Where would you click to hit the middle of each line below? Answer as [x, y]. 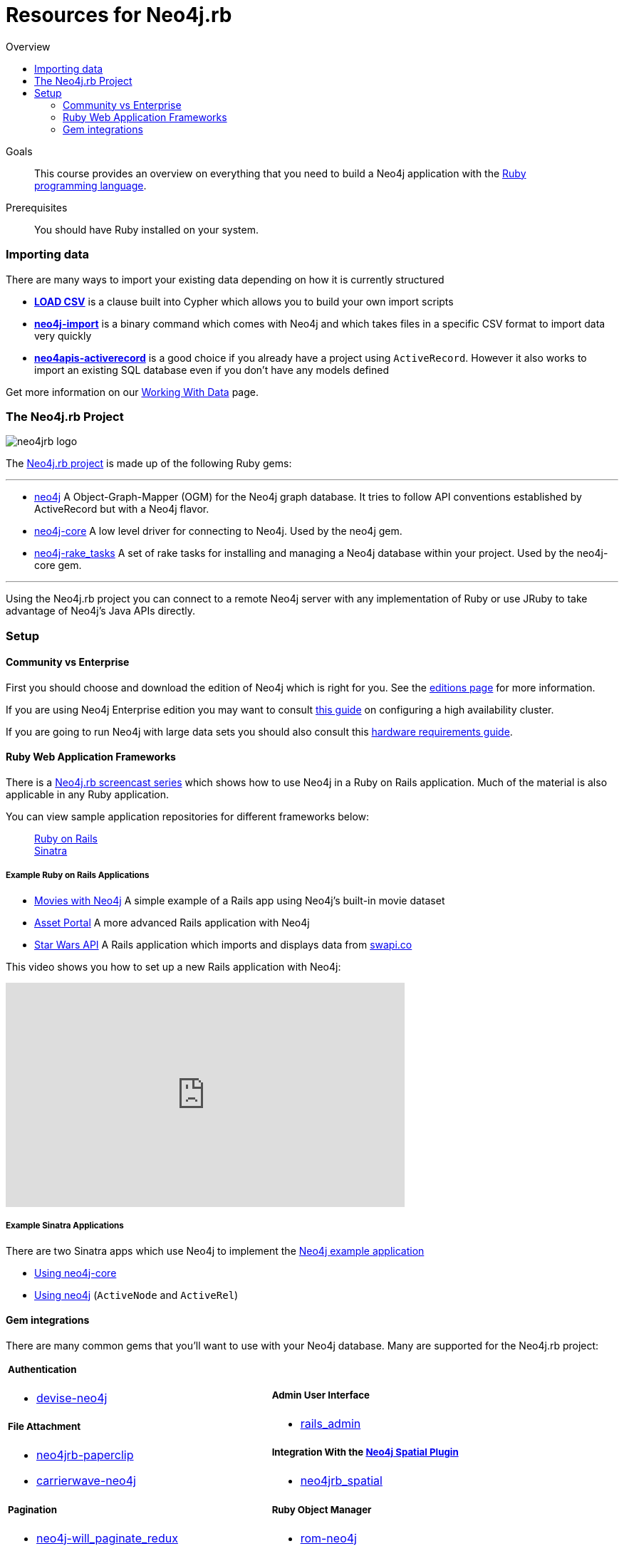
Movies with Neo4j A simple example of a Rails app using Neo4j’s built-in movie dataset [240, 900]
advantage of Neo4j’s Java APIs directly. [101, 611]
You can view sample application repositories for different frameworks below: [188, 817]
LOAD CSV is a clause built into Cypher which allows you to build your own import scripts [244, 301]
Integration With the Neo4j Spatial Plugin [365, 1452]
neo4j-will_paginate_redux [107, 1538]
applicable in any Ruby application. [88, 795]
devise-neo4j [72, 1398]
